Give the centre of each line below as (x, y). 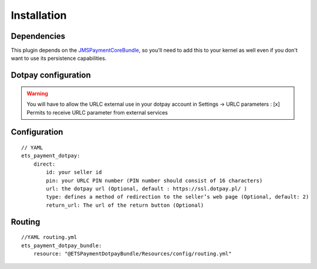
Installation (39, 15)
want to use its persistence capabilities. (59, 58)
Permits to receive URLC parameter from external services (97, 112)
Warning (37, 93)
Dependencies (38, 36)
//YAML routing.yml (49, 237)
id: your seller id (74, 172)
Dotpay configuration (51, 75)
